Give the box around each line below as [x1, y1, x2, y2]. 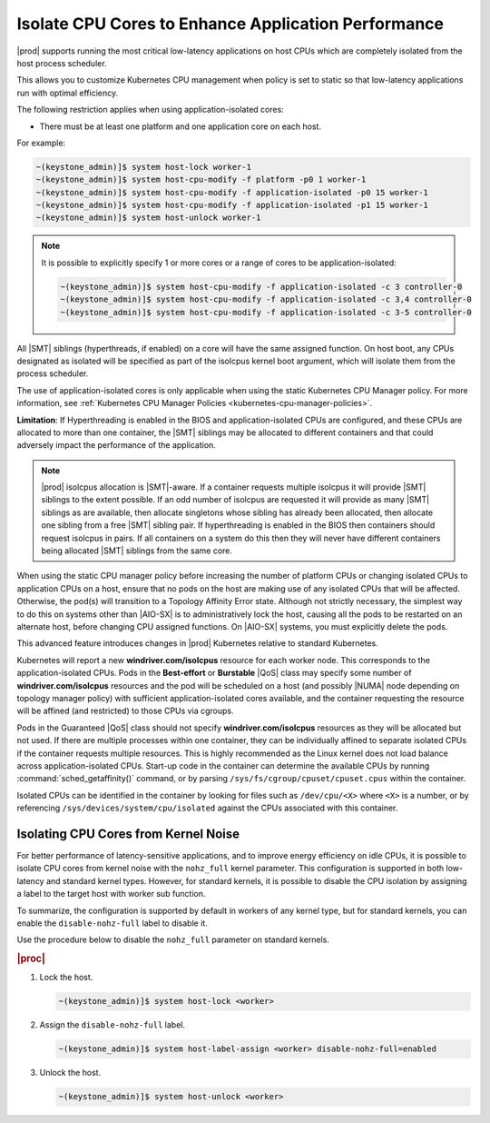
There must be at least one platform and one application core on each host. [39, 121, 322, 132]
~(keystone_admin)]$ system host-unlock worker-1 [35, 213, 261, 223]
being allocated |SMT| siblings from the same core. [41, 545, 233, 556]
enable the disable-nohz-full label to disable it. [16, 918, 208, 929]
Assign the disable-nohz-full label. [39, 1019, 186, 1030]
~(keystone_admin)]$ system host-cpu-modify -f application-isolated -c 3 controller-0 [60, 282, 463, 292]
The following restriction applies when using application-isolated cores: [16, 104, 285, 115]
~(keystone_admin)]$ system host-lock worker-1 [35, 162, 251, 172]
